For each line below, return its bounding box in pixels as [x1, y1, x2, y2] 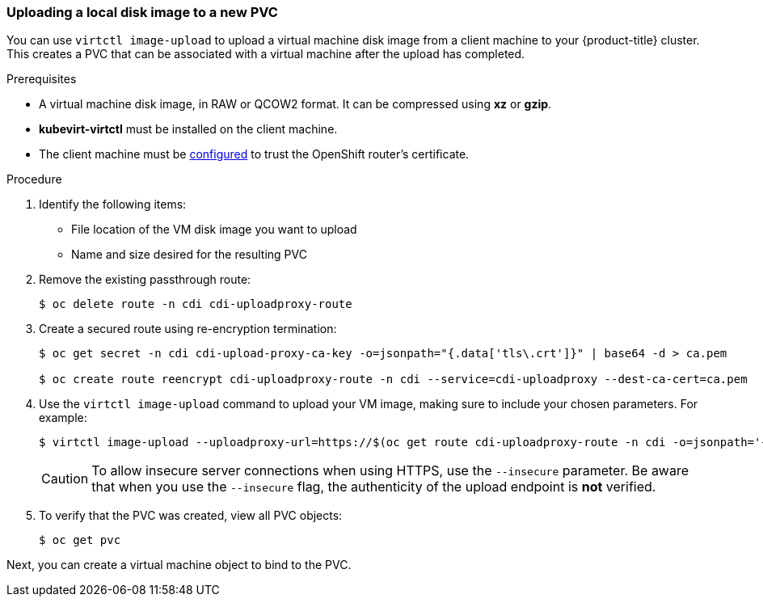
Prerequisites [6, 72, 77, 86]
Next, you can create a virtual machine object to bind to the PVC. [6, 558, 352, 572]
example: [39, 411, 87, 425]
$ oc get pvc [39, 533, 121, 547]
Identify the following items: [39, 197, 187, 212]
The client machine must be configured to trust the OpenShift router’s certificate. [39, 147, 470, 162]
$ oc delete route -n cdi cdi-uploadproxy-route [39, 297, 352, 311]
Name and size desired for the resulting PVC [71, 247, 307, 262]
